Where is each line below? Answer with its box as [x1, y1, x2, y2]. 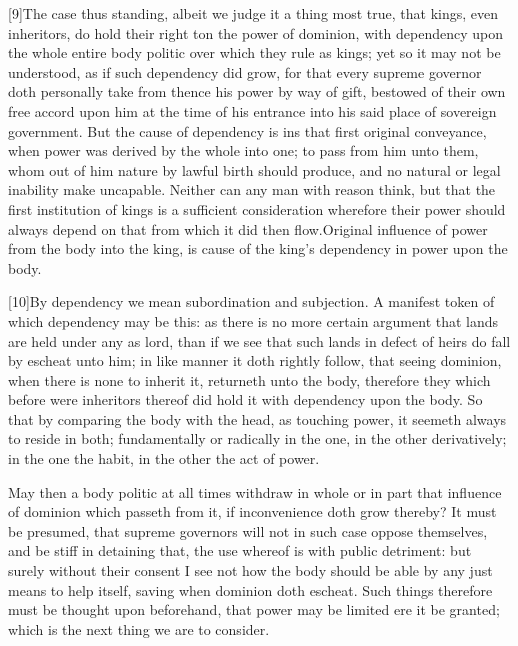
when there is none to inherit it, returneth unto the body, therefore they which [8, 369, 491, 390]
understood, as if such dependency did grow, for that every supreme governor [8, 61, 482, 82]
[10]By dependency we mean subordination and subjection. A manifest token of [8, 291, 495, 312]
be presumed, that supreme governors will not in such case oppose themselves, [8, 520, 488, 541]
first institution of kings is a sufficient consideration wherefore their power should [8, 198, 506, 219]
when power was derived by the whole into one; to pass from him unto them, [8, 140, 479, 161]
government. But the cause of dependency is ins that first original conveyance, [8, 120, 487, 141]
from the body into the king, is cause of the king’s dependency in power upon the [8, 238, 508, 259]
